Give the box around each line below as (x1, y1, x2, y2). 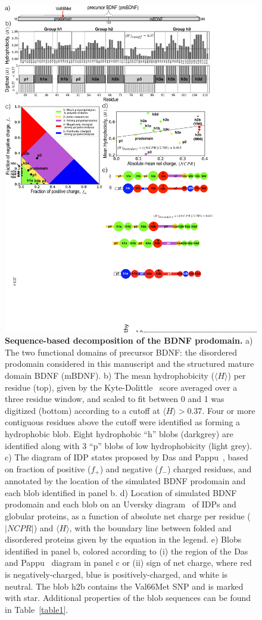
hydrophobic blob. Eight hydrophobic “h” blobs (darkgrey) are (5, 427, 233, 440)
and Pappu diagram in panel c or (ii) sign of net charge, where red (5, 556, 252, 569)
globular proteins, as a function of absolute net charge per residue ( (5, 509, 251, 522)
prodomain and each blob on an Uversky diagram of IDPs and (5, 498, 236, 510)
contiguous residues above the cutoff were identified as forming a (5, 416, 241, 428)
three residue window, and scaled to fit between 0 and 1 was (5, 392, 224, 405)
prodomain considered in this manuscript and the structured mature (5, 357, 254, 370)
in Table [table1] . (5, 603, 68, 615)
